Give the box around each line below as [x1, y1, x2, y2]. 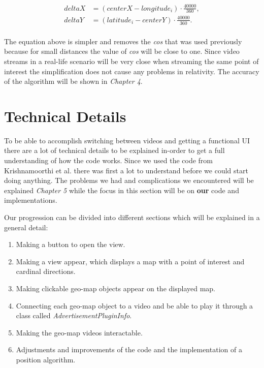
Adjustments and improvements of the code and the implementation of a [16, 344, 242, 355]
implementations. [4, 195, 57, 205]
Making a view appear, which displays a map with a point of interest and [16, 256, 245, 266]
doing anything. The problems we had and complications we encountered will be [4, 175, 254, 186]
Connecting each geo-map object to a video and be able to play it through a [16, 300, 253, 311]
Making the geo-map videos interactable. [16, 327, 143, 338]
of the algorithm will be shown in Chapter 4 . [4, 76, 143, 86]
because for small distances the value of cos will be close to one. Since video [4, 46, 240, 56]
